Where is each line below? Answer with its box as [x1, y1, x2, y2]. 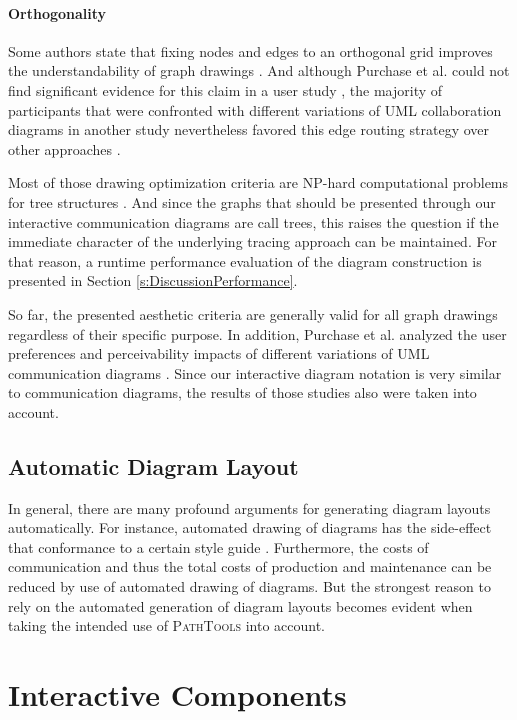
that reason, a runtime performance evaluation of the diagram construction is [8, 250, 482, 271]
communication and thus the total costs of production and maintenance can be [8, 556, 492, 577]
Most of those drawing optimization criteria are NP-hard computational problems [8, 172, 509, 193]
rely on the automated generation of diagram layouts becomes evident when [8, 595, 473, 616]
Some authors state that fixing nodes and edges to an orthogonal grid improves [8, 40, 493, 61]
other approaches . [8, 138, 121, 159]
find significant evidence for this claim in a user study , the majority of [8, 79, 443, 100]
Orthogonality [8, 2, 107, 23]
